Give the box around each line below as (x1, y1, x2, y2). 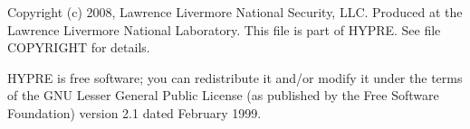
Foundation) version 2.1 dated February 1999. (7, 103, 262, 122)
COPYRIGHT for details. (7, 38, 150, 57)
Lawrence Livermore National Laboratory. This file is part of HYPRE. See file (7, 20, 441, 39)
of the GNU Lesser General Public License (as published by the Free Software (7, 86, 439, 105)
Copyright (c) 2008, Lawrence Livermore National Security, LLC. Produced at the (7, 3, 463, 21)
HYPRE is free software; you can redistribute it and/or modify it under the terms (7, 68, 463, 87)
